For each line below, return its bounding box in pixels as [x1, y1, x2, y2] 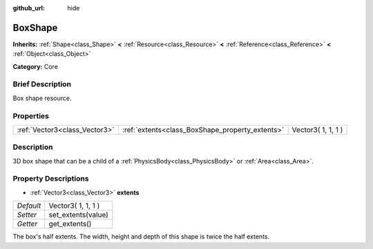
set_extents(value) [48, 210, 108, 220]
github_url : [12, 4, 45, 12]
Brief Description [12, 79, 72, 89]
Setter [17, 210, 37, 220]
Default [17, 201, 41, 210]
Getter [17, 219, 38, 229]
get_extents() [48, 219, 92, 229]
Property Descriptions [12, 174, 89, 183]
